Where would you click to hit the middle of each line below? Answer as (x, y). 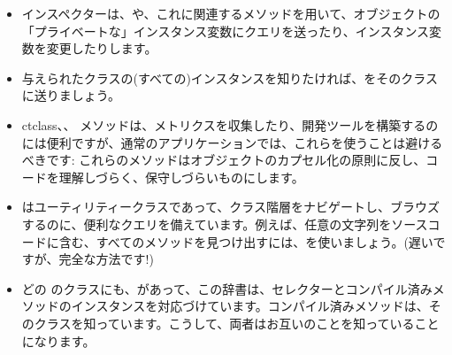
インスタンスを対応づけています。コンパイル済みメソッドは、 (250, 306)
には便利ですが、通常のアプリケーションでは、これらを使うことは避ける (232, 142)
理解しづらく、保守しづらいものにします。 (181, 177)
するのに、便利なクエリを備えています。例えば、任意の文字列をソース (225, 224)
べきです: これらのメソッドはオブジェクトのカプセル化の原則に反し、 (224, 160)
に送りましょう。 (71, 95)
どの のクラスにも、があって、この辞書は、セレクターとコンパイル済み (227, 288)
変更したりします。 (102, 48)
